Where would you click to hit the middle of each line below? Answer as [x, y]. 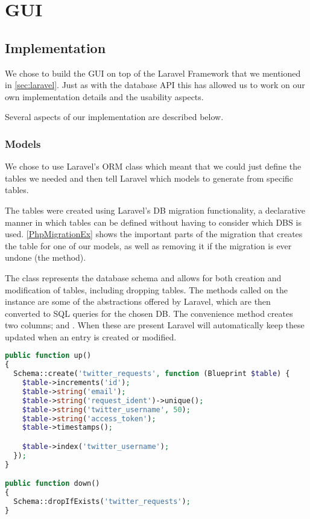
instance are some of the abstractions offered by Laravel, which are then [138, 301]
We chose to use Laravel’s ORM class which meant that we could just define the [153, 166]
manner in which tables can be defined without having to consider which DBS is [153, 222]
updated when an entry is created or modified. [91, 336]
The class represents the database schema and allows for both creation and [143, 277]
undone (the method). [46, 257]
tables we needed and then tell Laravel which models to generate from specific [149, 178]
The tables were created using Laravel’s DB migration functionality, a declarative [155, 210]
